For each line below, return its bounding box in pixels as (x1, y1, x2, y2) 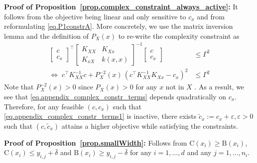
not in (165, 81, 184, 92)
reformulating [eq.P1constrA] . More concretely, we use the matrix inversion (4, 21, 233, 31)
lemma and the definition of (4, 30, 89, 41)
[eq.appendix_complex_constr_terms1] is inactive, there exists (4, 111, 197, 121)
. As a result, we (194, 81, 245, 92)
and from (197, 11, 225, 21)
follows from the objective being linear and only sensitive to (4, 11, 186, 21)
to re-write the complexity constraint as (118, 30, 240, 41)
